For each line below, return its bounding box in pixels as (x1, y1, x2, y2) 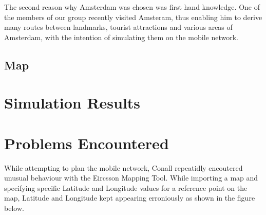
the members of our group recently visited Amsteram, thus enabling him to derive (4, 11, 262, 22)
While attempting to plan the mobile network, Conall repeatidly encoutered (4, 162, 243, 173)
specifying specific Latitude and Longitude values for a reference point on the (4, 182, 248, 193)
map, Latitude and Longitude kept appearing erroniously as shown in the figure (4, 192, 255, 203)
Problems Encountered (4, 132, 169, 153)
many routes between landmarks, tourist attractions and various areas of (4, 22, 233, 32)
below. (4, 203, 24, 213)
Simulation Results (4, 92, 141, 113)
